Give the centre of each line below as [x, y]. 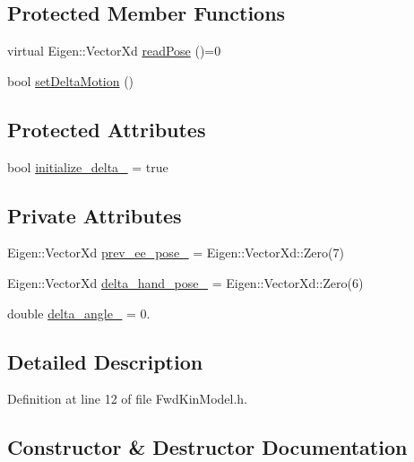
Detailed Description [105, 361]
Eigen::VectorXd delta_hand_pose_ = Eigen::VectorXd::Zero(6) [185, 282]
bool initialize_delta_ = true [88, 166]
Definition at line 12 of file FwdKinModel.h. [128, 399]
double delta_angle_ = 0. [79, 313]
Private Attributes [95, 215]
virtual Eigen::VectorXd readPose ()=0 [114, 51]
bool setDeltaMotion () [71, 80]
